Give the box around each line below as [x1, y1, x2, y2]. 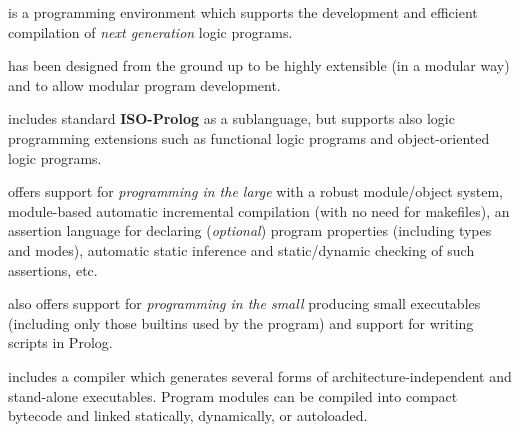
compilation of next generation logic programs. [8, 21, 293, 42]
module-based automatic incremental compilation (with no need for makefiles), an [8, 200, 510, 221]
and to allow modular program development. [8, 74, 281, 95]
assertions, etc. [8, 259, 98, 280]
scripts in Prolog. [8, 332, 113, 353]
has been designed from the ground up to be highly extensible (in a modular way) [8, 55, 510, 76]
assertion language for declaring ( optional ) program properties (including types [8, 220, 492, 241]
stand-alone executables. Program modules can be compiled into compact [8, 385, 458, 406]
